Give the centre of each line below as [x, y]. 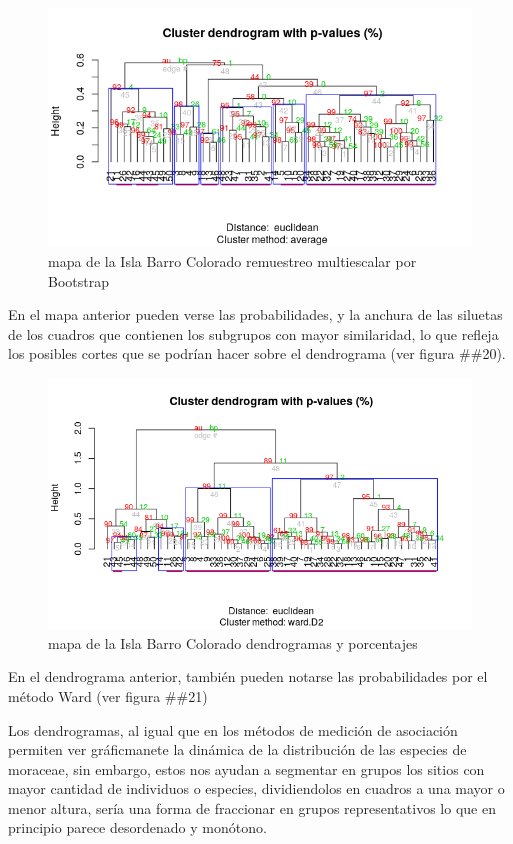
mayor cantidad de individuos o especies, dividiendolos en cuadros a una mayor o [256, 788]
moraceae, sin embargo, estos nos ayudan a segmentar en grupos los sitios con [246, 768]
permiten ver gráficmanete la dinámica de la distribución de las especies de [237, 749]
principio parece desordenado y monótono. [137, 827]
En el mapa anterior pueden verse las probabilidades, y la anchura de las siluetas [255, 314]
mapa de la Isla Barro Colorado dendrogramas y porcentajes [233, 642]
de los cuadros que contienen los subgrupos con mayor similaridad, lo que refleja [253, 333]
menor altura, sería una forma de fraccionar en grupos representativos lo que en [252, 807]
